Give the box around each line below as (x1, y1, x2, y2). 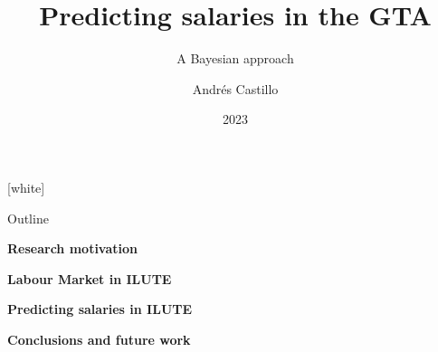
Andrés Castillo (192, 79, 279, 98)
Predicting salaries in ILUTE (7, 300, 193, 319)
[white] (7, 177, 45, 196)
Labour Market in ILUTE (7, 269, 172, 288)
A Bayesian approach (176, 49, 294, 68)
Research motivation (7, 239, 138, 258)
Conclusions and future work (7, 329, 191, 348)
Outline (7, 208, 49, 227)
